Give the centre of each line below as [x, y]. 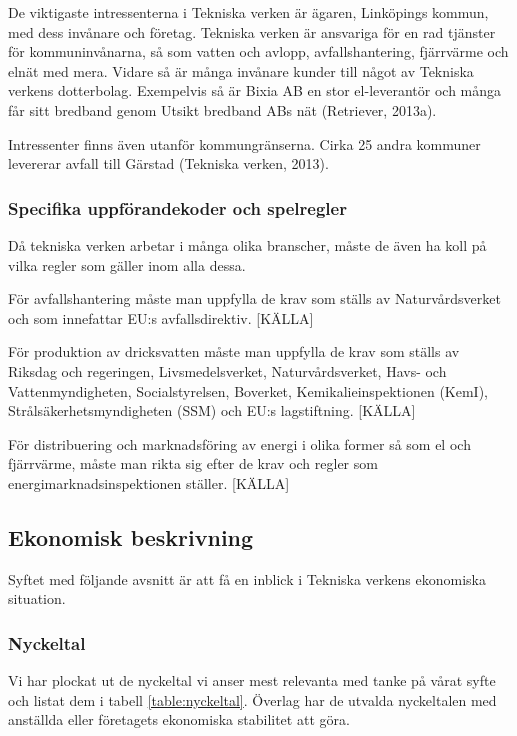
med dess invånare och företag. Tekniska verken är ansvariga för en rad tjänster [252, 31]
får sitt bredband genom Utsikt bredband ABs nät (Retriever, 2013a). [222, 109]
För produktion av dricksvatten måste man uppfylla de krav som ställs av [234, 351]
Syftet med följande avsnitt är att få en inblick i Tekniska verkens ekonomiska [247, 578]
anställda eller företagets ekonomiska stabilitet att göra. [179, 719]
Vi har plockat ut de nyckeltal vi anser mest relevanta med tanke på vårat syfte [252, 680]
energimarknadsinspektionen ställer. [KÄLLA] [149, 482]
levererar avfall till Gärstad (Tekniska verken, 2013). [168, 163]
